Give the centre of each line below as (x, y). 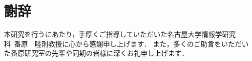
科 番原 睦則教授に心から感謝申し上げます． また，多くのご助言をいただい (126, 43)
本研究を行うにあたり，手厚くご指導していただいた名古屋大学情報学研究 (120, 34)
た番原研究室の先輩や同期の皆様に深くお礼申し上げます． (96, 53)
